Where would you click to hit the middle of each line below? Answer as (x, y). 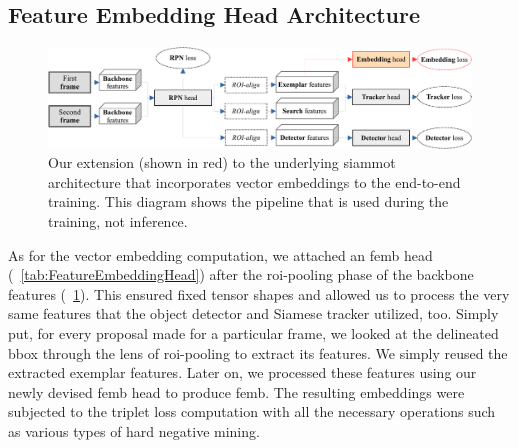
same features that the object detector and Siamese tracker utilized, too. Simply (253, 313)
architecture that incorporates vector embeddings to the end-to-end (254, 181)
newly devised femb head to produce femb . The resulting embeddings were (236, 391)
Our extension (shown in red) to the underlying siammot (222, 162)
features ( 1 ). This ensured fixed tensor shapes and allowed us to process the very (259, 293)
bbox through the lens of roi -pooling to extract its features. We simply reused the (258, 352)
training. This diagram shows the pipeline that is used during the (248, 201)
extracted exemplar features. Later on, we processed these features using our (242, 372)
